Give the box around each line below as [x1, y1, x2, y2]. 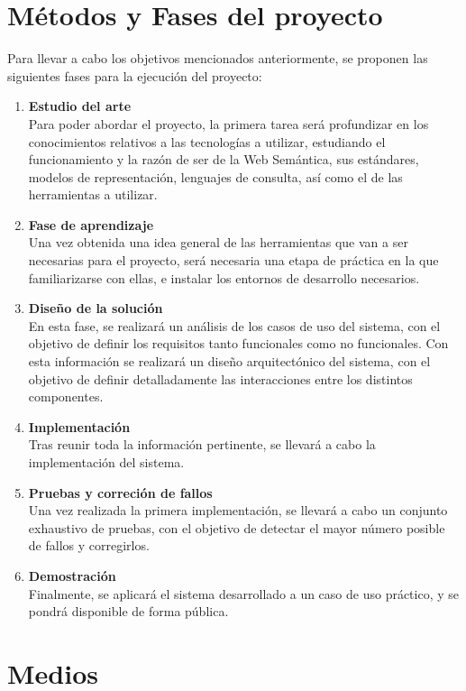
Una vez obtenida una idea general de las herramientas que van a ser [28, 233, 408, 252]
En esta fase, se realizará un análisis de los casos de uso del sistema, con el [28, 316, 441, 335]
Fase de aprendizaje [28, 215, 154, 234]
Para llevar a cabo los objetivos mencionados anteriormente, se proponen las [7, 49, 428, 68]
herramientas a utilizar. [28, 185, 158, 204]
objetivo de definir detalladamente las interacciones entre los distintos [28, 369, 413, 388]
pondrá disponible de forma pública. [28, 602, 229, 621]
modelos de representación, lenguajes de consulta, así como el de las [28, 167, 403, 186]
